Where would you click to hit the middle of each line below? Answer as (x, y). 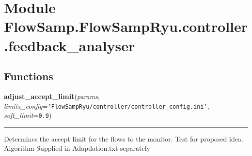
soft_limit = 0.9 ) (28, 115)
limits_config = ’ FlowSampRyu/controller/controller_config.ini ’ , (107, 106)
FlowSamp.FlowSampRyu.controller (126, 26)
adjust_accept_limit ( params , (52, 96)
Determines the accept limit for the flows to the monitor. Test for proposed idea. (124, 138)
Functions (29, 76)
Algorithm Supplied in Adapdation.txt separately (77, 148)
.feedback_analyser (70, 45)
